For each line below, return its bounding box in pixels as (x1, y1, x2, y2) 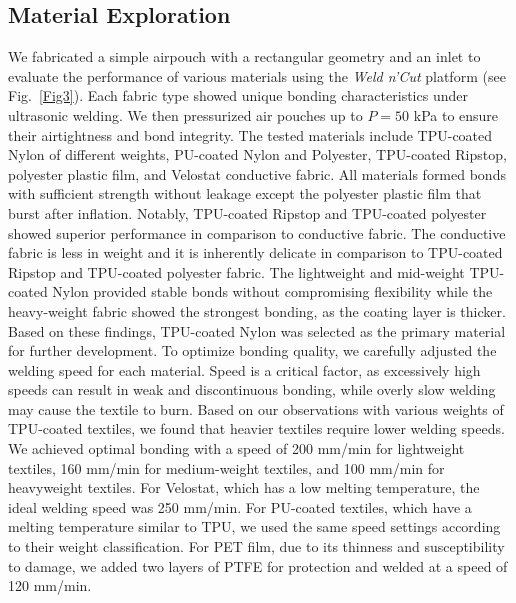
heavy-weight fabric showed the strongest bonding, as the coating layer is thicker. (8, 300, 506, 321)
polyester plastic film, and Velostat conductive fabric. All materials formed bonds (8, 163, 506, 184)
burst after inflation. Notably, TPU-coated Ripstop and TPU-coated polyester (8, 202, 487, 223)
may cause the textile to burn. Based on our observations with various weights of (8, 398, 504, 419)
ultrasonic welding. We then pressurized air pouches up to (8, 104, 363, 125)
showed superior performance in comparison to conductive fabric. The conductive (8, 222, 506, 243)
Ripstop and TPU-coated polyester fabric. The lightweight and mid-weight (8, 261, 465, 282)
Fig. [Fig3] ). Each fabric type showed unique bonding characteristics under (8, 85, 468, 106)
